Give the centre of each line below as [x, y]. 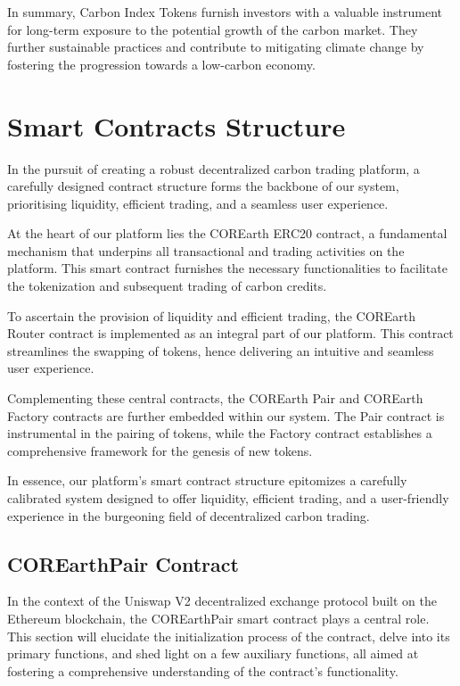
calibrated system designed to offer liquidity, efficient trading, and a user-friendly [228, 498]
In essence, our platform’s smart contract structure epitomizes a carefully [207, 480]
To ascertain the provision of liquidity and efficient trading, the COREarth [212, 315]
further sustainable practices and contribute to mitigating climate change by [216, 47]
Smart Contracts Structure [177, 125]
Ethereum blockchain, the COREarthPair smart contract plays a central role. [218, 618]
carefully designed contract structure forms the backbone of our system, [203, 186]
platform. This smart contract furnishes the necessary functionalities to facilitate [227, 268]
